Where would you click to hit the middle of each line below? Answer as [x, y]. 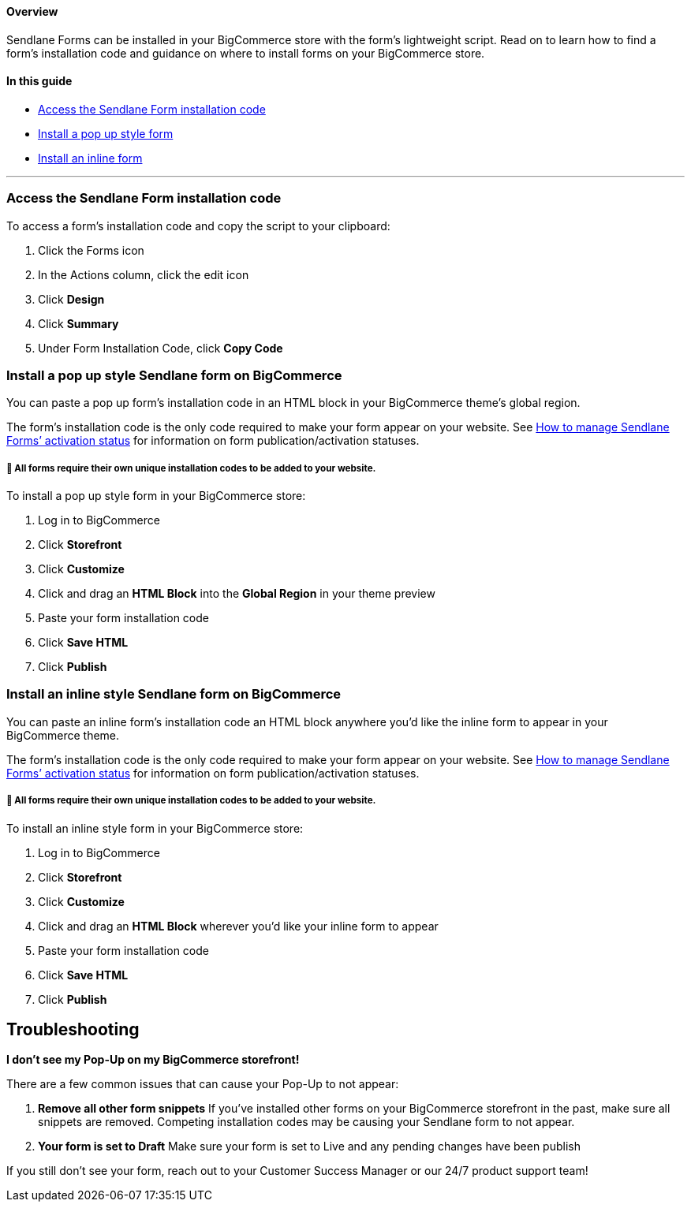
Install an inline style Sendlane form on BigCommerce [174, 694]
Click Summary [78, 323]
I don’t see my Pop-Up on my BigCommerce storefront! [153, 1060]
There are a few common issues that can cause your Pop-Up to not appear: [203, 1084]
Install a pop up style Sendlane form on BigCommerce [174, 375]
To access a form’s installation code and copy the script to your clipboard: [198, 226]
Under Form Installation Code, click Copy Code [161, 348]
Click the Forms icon [91, 250]
